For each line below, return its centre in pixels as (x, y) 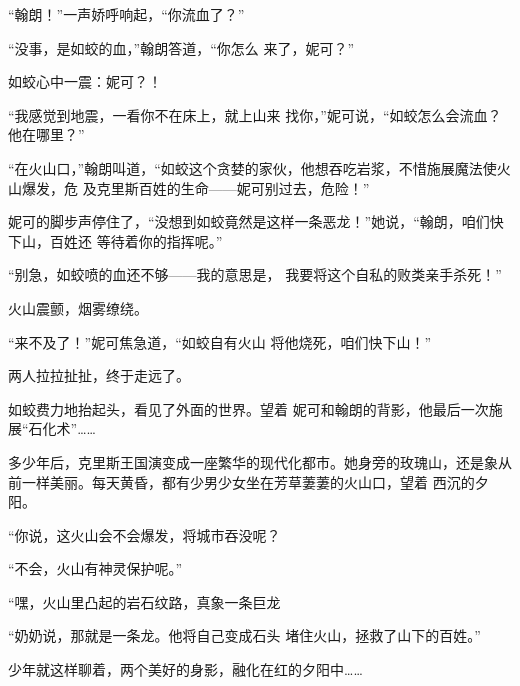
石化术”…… (62, 428)
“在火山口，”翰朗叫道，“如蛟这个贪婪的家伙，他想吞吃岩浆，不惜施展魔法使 (252, 167)
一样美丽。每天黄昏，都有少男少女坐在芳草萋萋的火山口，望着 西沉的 (248, 481)
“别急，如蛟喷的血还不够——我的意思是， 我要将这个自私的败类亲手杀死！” (255, 274)
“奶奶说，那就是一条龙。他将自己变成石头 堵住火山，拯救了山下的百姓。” (244, 635)
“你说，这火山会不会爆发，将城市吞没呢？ (144, 534)
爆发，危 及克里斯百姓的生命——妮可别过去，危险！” (195, 187)
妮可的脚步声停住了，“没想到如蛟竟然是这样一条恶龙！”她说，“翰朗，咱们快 (256, 221)
